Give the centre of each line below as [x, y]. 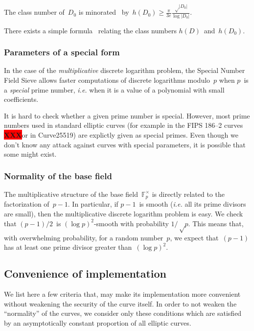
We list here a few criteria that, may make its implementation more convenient [122, 294]
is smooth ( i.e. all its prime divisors [193, 204]
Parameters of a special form [62, 52]
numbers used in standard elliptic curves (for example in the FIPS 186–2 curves [124, 125]
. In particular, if [93, 204]
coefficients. [21, 99]
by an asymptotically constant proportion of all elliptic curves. [98, 322]
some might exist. [30, 154]
